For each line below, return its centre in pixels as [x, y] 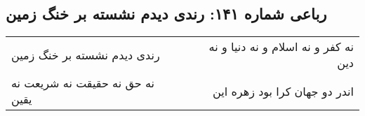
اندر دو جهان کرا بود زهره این [283, 91]
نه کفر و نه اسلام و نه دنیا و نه [281, 47]
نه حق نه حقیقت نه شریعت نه [83, 83]
